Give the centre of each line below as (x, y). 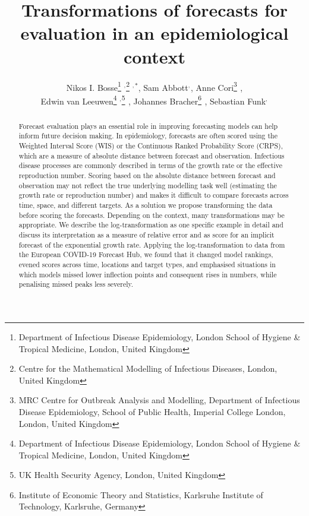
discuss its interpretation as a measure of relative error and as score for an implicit (146, 235)
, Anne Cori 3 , (217, 86)
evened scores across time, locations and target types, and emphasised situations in (147, 264)
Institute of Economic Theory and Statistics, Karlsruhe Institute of (141, 494)
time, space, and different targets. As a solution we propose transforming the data (146, 205)
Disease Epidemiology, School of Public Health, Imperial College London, (152, 411)
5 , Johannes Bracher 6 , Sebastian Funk (194, 100)
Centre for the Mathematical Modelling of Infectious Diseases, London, (148, 368)
